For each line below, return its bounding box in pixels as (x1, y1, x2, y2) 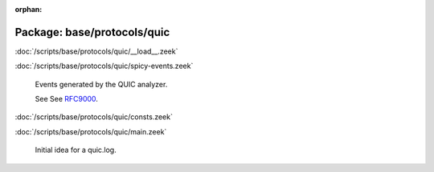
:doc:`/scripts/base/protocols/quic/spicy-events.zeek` (14, 61, 194, 71)
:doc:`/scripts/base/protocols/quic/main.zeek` (14, 126, 167, 136)
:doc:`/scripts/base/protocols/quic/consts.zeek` (14, 112, 173, 122)
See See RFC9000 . (35, 94, 98, 104)
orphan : (14, 5, 43, 14)
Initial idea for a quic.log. (35, 145, 117, 155)
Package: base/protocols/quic (14, 25, 170, 39)
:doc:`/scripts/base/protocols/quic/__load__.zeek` (14, 46, 178, 56)
